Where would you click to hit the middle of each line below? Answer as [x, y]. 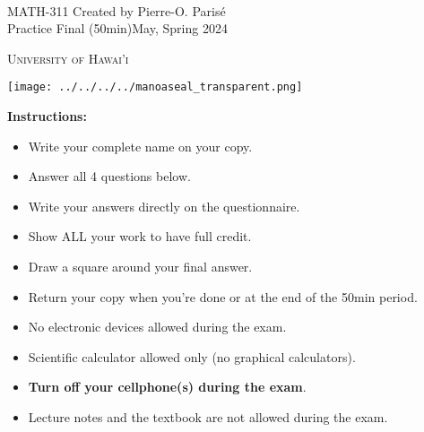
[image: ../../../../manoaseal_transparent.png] [155, 87]
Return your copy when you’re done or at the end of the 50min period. [223, 296]
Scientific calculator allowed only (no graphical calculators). [192, 356]
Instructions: [47, 116]
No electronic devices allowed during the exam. [157, 327]
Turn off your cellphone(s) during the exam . [167, 387]
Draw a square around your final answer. [140, 266]
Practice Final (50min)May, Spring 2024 [117, 28]
